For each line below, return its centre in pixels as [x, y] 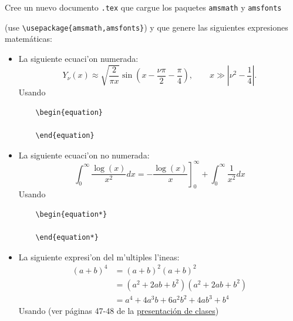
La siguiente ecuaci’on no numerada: [84, 155]
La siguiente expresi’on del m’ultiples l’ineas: [99, 257]
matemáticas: [28, 39]
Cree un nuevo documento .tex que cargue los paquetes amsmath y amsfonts [143, 7]
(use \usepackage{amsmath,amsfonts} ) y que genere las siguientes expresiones [146, 27]
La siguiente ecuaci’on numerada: [78, 58]
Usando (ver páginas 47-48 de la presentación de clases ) [119, 311]
